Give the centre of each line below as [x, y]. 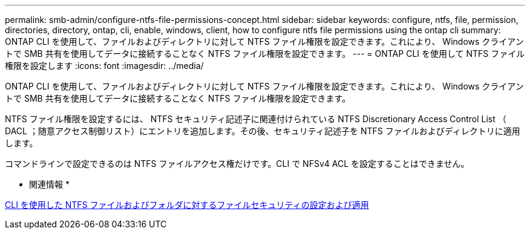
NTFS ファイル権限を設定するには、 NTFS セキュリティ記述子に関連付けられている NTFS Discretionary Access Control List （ [256, 119]
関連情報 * [49, 184]
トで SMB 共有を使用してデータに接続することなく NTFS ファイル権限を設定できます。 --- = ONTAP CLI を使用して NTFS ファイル [265, 54]
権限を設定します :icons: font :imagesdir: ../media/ [104, 66]
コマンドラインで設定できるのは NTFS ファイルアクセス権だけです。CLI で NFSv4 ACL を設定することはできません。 [237, 164]
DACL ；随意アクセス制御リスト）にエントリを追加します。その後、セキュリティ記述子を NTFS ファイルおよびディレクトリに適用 [263, 131]
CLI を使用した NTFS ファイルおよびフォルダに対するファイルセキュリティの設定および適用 [187, 205]
